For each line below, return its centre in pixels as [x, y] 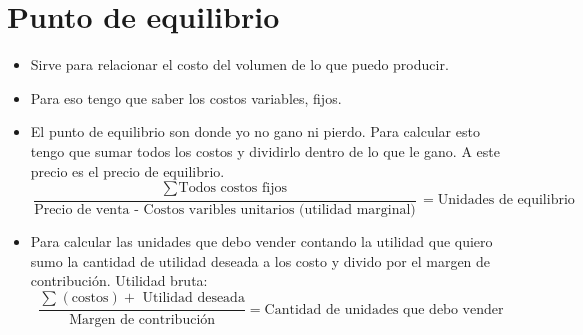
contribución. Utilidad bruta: [119, 280]
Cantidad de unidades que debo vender [384, 309]
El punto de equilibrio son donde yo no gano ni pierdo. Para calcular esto [255, 131]
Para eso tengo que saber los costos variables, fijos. [186, 97]
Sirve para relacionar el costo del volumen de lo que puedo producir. [239, 64]
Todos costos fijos [232, 188]
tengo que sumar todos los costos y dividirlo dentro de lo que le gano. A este [265, 150]
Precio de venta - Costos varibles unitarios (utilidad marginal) [225, 209]
